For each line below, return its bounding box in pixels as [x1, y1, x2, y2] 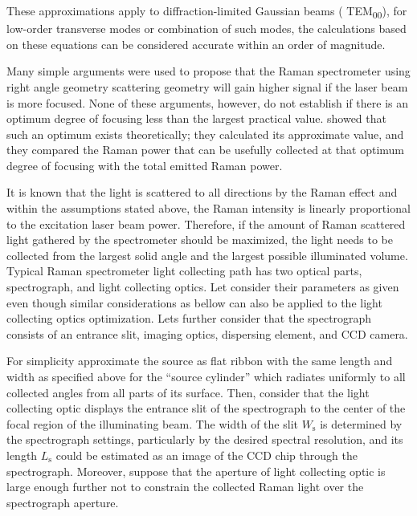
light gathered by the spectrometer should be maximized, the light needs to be [6, 231, 393, 248]
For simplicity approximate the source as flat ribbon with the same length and [6, 352, 393, 369]
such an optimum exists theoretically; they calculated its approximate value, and [6, 125, 404, 142]
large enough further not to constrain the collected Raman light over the [6, 478, 364, 495]
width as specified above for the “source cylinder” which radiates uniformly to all [6, 368, 406, 384]
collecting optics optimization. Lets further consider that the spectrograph [6, 310, 372, 327]
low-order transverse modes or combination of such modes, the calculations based [6, 20, 407, 37]
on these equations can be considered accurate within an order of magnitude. [6, 35, 386, 52]
